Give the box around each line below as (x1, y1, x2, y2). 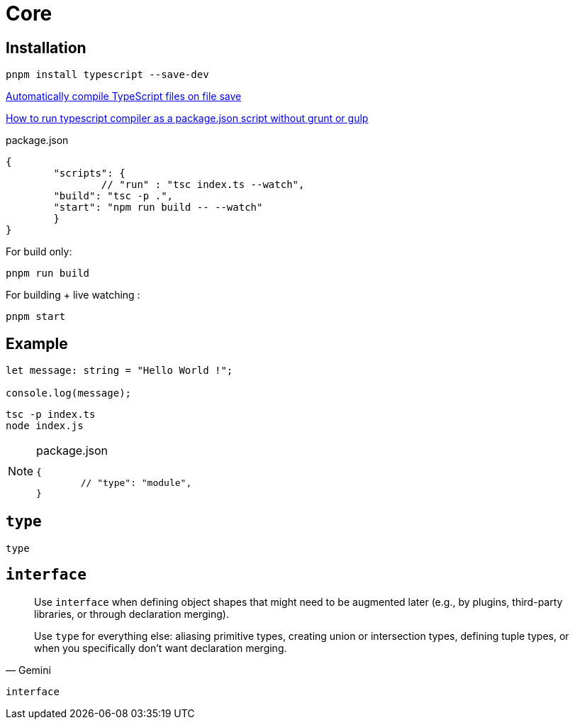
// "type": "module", (80, 477, 192, 489)
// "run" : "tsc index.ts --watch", (101, 179, 305, 191)
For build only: (6, 245, 72, 258)
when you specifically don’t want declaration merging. (34, 641, 287, 654)
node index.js (6, 420, 84, 432)
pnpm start (6, 311, 66, 323)
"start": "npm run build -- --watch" (53, 201, 263, 214)
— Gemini (6, 663, 51, 676)
